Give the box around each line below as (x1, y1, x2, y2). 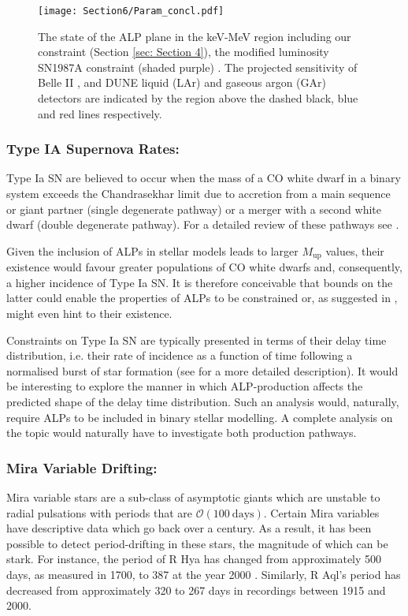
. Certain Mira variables (263, 504, 380, 521)
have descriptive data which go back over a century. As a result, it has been (6, 520, 372, 536)
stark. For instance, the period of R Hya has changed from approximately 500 (6, 551, 382, 567)
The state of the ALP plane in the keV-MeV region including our (38, 28, 351, 44)
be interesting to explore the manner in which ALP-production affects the (6, 378, 363, 394)
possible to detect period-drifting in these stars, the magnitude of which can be (6, 535, 388, 551)
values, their (325, 242, 384, 259)
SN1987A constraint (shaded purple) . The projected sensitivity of (38, 58, 358, 75)
